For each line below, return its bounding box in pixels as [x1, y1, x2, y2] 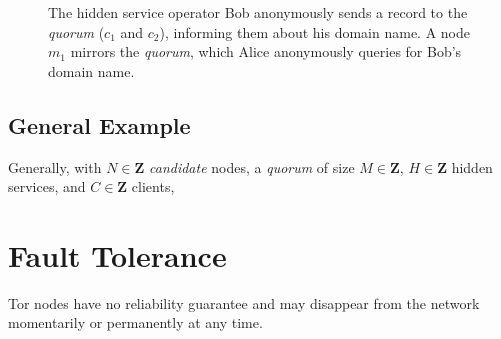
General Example [8, 109, 191, 140]
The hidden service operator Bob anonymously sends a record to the [48, 2, 468, 22]
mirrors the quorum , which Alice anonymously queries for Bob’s [70, 41, 462, 62]
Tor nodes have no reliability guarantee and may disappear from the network [8, 292, 480, 313]
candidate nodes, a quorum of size [149, 156, 355, 177]
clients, [131, 176, 175, 197]
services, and [8, 176, 86, 197]
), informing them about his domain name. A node [159, 21, 470, 42]
